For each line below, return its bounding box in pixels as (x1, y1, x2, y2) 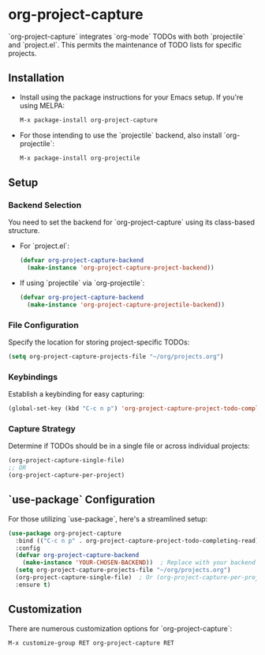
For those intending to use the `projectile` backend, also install (19, 130, 222, 140)
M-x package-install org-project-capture (19, 116, 158, 124)
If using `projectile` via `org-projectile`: (19, 278, 145, 288)
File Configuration (8, 319, 79, 330)
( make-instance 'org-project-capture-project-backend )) (27, 264, 215, 272)
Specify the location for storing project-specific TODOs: (8, 337, 190, 347)
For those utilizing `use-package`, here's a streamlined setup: (8, 514, 208, 523)
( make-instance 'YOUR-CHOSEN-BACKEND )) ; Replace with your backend (22, 559, 256, 567)
